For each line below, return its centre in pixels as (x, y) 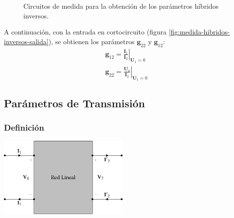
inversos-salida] (26, 41)
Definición (24, 127)
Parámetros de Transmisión (74, 103)
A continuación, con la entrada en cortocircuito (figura (85, 32)
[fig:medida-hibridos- (199, 32)
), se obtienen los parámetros (91, 41)
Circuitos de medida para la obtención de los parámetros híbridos (121, 6)
